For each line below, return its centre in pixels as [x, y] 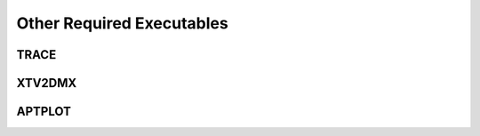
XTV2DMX [47, 83]
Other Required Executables [122, 23]
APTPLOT [44, 112]
